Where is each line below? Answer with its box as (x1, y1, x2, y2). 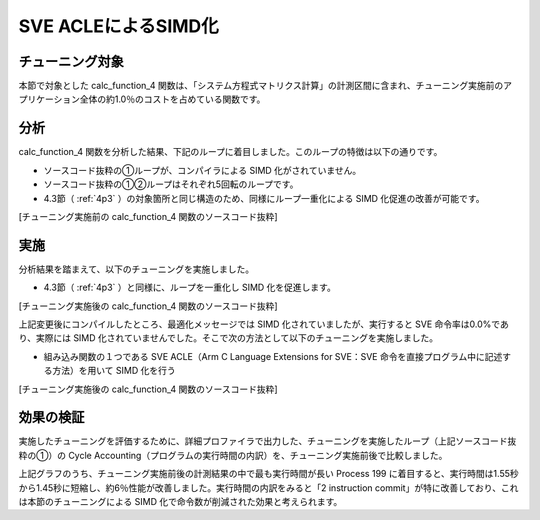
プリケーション (18, 93, 80, 105)
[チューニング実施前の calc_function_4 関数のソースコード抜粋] (18, 210, 279, 222)
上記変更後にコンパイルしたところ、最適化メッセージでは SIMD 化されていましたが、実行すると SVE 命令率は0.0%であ (18, 318, 509, 330)
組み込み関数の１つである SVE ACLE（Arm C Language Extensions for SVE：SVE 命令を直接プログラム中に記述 (43, 350, 503, 362)
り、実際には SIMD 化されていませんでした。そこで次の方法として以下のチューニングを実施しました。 (18, 332, 439, 344)
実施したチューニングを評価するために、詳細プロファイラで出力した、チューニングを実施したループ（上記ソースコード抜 (18, 435, 517, 447)
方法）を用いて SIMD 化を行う (51, 365, 176, 377)
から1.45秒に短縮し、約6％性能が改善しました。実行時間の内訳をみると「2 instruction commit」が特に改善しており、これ (18, 481, 519, 494)
